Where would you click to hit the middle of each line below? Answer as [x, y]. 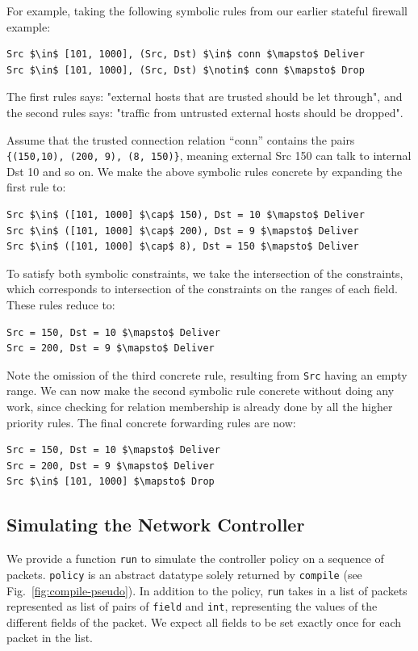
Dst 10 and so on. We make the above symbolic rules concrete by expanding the [205, 171]
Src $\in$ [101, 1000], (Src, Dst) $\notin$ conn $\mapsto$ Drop [186, 70]
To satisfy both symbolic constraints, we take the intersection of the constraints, [205, 273]
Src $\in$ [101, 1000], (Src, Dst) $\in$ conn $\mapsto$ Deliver [186, 55]
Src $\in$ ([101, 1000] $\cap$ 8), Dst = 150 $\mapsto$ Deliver [183, 247]
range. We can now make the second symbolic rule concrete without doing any [201, 391]
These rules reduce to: [61, 305]
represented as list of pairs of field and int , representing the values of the [192, 606]
